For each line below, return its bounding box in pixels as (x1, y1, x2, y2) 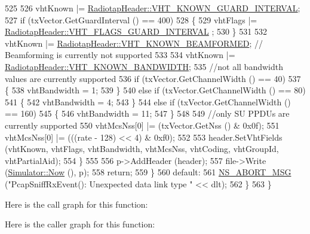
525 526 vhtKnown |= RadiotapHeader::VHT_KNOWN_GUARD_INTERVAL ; (5, 2, 300, 14)
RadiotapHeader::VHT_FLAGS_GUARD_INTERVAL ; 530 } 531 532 (5, 25, 267, 38)
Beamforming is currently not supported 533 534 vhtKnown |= (5, 48, 235, 61)
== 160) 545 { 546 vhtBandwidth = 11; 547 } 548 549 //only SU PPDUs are (5, 107, 290, 120)
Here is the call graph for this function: (5, 197, 148, 210)
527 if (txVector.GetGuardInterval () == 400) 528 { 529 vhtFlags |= (5, 13, 257, 26)
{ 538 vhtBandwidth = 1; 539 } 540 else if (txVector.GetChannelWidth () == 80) (5, 84, 306, 96)
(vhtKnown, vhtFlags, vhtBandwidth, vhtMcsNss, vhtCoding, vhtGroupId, (5, 142, 279, 155)
